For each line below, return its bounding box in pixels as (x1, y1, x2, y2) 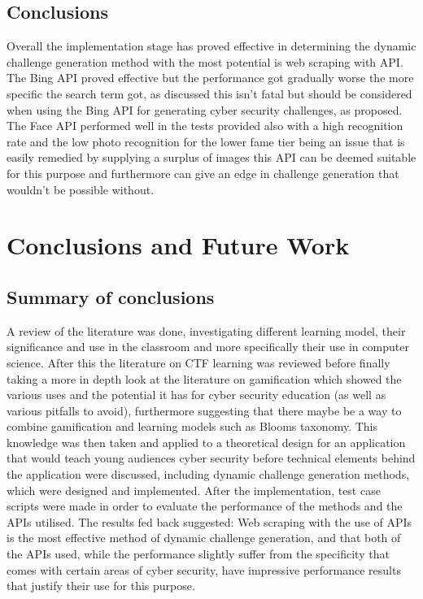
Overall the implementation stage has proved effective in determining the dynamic (7, 37, 416, 54)
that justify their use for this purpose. (7, 577, 195, 594)
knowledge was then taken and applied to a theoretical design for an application (7, 433, 406, 450)
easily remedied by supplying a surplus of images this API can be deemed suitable (7, 149, 416, 166)
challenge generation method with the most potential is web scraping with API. (7, 53, 403, 70)
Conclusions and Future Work (7, 228, 350, 262)
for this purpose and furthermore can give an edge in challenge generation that (7, 164, 399, 181)
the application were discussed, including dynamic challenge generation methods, (7, 466, 410, 483)
